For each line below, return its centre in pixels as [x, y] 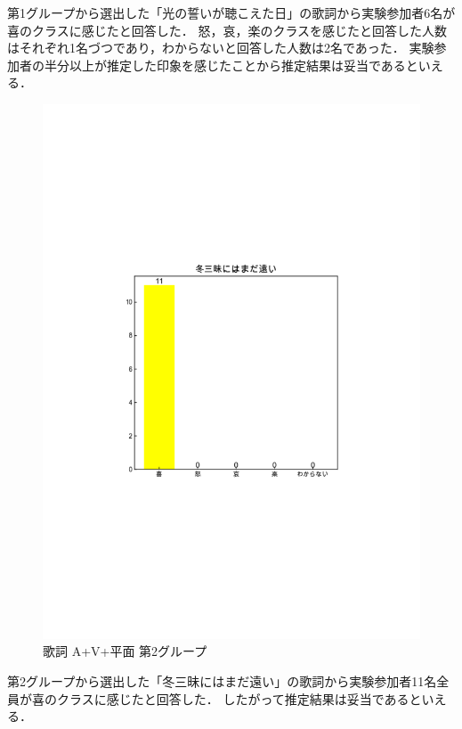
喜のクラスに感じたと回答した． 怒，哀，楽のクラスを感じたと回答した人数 [227, 30]
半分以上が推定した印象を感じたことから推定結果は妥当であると [231, 65]
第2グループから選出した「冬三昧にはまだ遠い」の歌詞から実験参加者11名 [222, 681]
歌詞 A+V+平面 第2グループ [125, 651]
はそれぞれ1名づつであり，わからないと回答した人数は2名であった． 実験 [221, 48]
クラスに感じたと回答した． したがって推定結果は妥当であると [239, 698]
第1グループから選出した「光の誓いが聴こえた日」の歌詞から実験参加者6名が [231, 12]
